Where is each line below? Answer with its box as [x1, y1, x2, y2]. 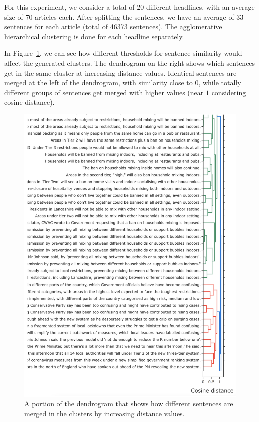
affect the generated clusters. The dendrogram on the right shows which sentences [4, 57, 255, 68]
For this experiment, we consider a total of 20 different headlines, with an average [4, 2, 255, 12]
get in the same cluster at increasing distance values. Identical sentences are [4, 67, 237, 78]
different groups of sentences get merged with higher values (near [4, 87, 204, 97]
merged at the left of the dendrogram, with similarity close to [4, 77, 193, 88]
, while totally [198, 77, 241, 88]
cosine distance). [4, 97, 55, 107]
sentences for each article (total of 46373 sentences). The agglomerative [4, 21, 222, 32]
